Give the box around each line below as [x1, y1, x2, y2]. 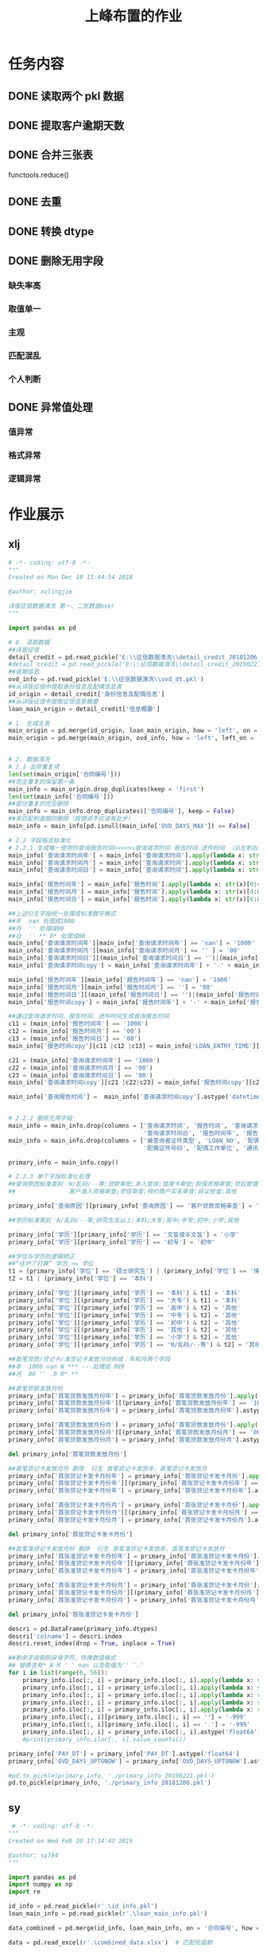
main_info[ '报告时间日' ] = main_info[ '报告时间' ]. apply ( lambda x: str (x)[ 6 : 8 [8, 895, 261, 904]
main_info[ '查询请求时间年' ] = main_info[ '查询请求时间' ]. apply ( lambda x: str [8, 851, 260, 859]
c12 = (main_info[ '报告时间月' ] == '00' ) [8, 1027, 141, 1035]
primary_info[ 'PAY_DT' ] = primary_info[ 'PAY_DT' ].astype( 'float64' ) [8, 1750, 240, 1758]
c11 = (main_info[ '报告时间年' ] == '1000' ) [8, 1020, 149, 1028]
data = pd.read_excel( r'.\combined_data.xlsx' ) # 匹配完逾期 [8, 1938, 213, 1946]
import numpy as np [8, 1880, 73, 1888]
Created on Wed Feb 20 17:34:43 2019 [8, 1837, 133, 1844]
